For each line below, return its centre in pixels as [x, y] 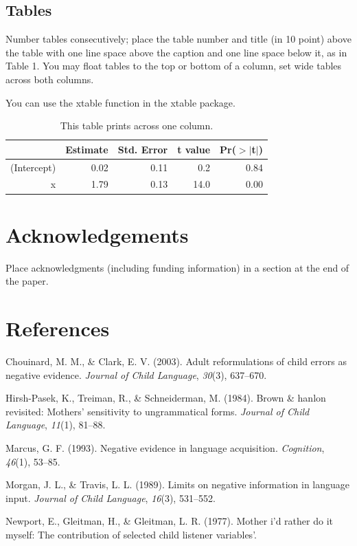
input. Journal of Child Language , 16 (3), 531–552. [111, 498]
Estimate [87, 149]
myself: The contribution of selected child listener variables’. [131, 534]
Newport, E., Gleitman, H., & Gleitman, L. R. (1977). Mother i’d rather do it [169, 521]
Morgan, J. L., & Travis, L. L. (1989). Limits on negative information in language [178, 484]
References [58, 328]
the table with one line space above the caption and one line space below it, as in [176, 52]
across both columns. [50, 79]
